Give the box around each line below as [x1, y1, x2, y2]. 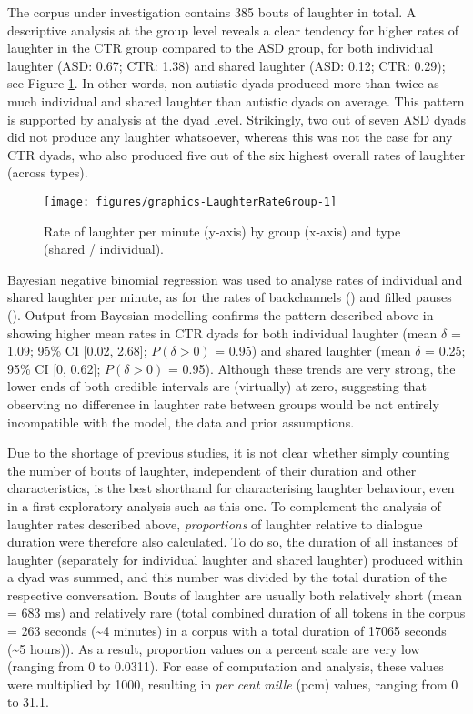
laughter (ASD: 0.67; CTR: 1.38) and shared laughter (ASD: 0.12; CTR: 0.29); [7, 55, 446, 75]
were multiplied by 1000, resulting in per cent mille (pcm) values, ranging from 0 [7, 674, 458, 693]
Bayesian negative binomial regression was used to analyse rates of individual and [7, 269, 463, 288]
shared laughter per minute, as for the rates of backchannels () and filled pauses [7, 287, 452, 307]
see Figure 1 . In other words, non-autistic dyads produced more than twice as [7, 74, 439, 93]
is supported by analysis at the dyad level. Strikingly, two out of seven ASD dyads [7, 109, 466, 128]
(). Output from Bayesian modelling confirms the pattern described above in [7, 305, 434, 324]
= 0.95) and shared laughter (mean [215, 341, 411, 360]
